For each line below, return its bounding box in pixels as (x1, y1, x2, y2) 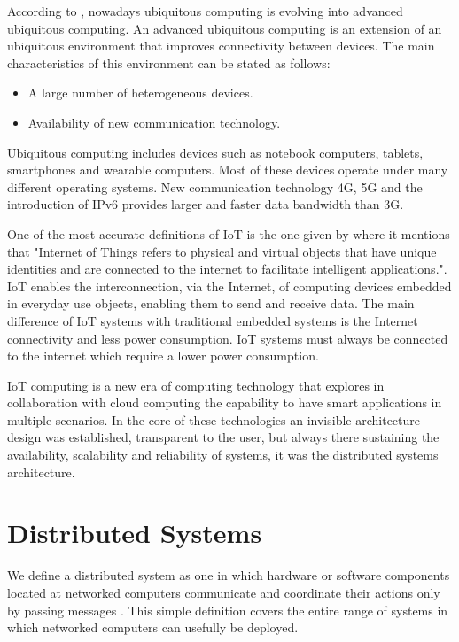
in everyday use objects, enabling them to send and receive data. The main (7, 294, 415, 313)
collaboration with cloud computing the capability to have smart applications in (7, 393, 442, 412)
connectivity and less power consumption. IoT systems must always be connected (7, 329, 448, 347)
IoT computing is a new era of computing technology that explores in (7, 375, 385, 394)
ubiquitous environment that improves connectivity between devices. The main (7, 36, 435, 55)
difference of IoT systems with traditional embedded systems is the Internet (7, 311, 418, 329)
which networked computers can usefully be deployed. (7, 618, 299, 637)
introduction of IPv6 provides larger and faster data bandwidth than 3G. (7, 195, 404, 213)
